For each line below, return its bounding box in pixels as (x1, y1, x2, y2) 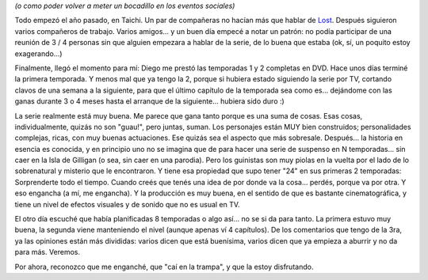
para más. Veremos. (14, 248, 81, 257)
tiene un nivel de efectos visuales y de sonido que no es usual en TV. (14, 199, 241, 209)
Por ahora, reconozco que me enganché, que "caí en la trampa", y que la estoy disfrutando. (14, 262, 314, 271)
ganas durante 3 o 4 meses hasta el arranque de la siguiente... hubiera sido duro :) (14, 96, 285, 106)
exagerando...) (14, 48, 63, 59)
